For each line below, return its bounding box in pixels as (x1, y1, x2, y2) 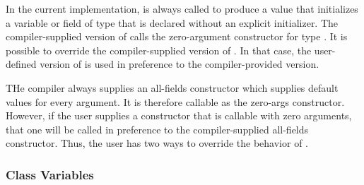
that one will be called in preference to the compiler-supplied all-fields (6, 121, 309, 136)
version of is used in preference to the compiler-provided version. (40, 56, 319, 71)
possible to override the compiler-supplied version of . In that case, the (6, 42, 312, 57)
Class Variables (6, 165, 94, 183)
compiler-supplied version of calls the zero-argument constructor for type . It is (6, 29, 348, 44)
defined (6, 56, 37, 71)
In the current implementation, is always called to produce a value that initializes (6, 1, 358, 16)
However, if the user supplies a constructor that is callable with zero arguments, (6, 108, 352, 123)
